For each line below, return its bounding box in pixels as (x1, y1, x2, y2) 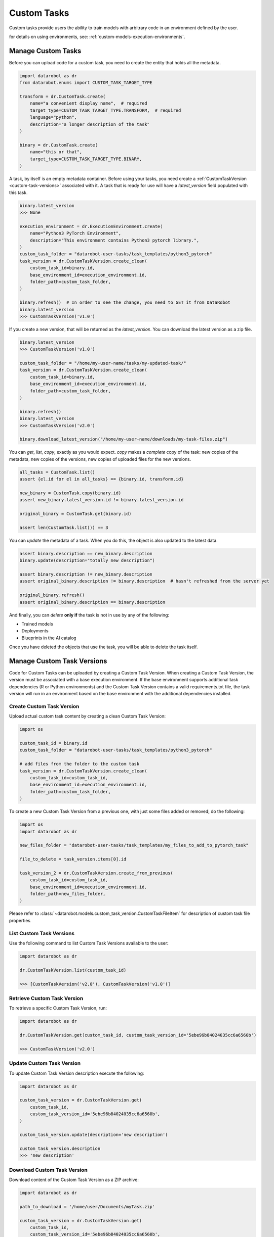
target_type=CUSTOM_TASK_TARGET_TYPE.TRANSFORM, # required (30, 107, 181, 113)
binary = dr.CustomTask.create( (19, 142, 98, 148)
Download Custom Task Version (9, 1166, 88, 1173)
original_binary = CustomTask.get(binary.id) (19, 511, 132, 517)
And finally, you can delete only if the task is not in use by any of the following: (9, 612, 170, 618)
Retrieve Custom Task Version (9, 995, 83, 1001)
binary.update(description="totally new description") (19, 558, 155, 564)
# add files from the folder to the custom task (19, 761, 140, 767)
